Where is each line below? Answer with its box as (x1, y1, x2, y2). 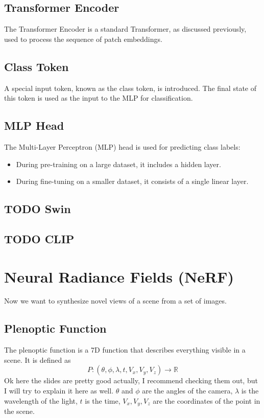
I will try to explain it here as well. (4, 385, 114, 396)
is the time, (85, 395, 121, 406)
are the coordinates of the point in (153, 395, 260, 406)
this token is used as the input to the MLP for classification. (4, 92, 193, 103)
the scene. (4, 406, 35, 416)
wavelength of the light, (4, 395, 78, 406)
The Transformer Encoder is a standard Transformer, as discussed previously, (4, 24, 247, 34)
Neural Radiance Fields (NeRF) (4, 266, 234, 287)
